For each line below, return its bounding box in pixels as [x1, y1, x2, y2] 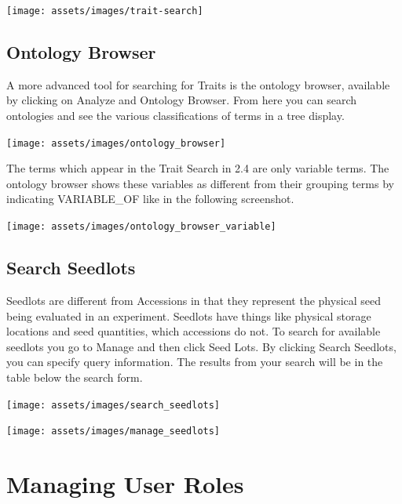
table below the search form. [6, 368, 143, 385]
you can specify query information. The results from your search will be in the [6, 354, 383, 370]
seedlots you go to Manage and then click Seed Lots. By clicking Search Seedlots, [6, 338, 397, 354]
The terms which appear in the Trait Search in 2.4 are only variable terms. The [6, 160, 389, 176]
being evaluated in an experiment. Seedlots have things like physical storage [6, 307, 371, 324]
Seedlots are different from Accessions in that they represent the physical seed [6, 292, 382, 308]
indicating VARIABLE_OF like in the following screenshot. [6, 190, 294, 207]
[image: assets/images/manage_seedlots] [6, 426, 221, 437]
